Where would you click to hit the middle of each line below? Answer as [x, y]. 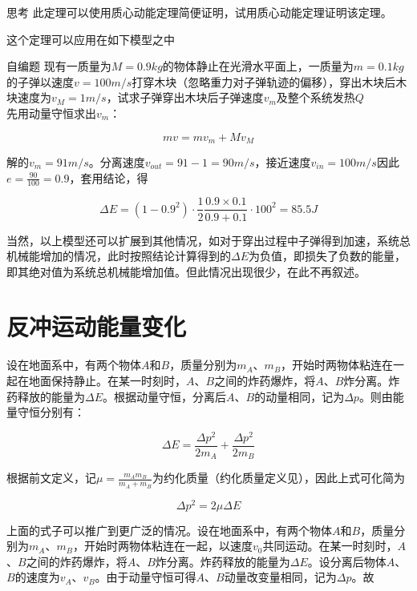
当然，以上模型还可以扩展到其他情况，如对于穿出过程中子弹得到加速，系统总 [208, 240]
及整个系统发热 [316, 97]
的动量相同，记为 [300, 396]
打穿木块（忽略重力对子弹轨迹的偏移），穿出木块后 [264, 81]
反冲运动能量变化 [97, 326]
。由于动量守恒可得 [146, 577]
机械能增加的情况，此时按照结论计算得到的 [119, 256]
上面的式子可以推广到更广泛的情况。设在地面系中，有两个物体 [169, 530]
